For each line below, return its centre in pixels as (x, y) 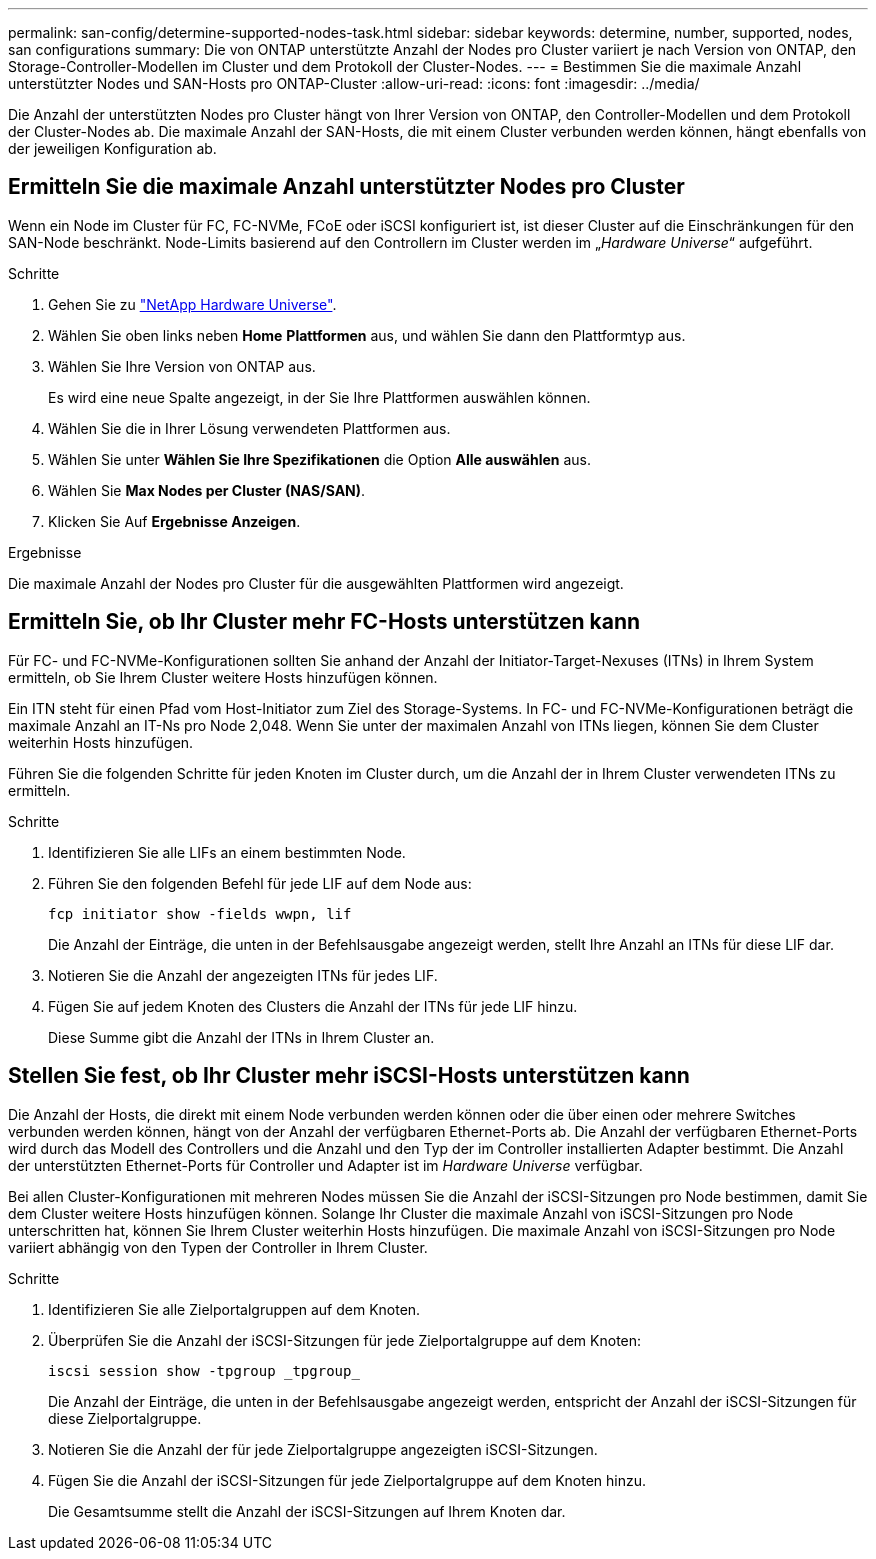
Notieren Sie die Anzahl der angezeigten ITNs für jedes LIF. (243, 975)
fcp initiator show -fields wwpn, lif (200, 913)
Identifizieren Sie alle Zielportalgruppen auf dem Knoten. (234, 1309)
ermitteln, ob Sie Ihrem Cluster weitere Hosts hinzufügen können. (223, 677)
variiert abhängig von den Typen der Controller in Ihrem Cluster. (218, 1247)
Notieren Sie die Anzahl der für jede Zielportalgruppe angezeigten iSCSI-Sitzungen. (323, 1449)
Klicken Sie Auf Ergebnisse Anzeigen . (174, 521)
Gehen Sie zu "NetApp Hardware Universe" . (192, 304)
